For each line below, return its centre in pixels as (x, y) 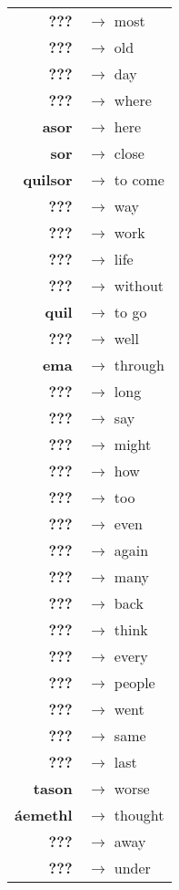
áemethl (44, 815)
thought (139, 815)
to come (139, 179)
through (139, 365)
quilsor (48, 179)
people (134, 682)
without (139, 285)
